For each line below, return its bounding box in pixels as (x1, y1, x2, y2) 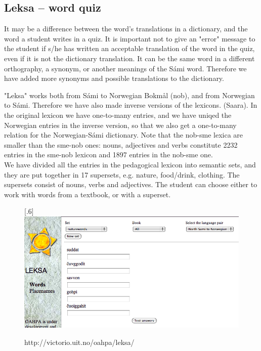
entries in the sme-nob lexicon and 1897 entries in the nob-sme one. (4, 149, 213, 160)
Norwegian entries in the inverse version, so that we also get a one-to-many (4, 119, 237, 130)
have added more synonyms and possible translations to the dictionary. (4, 73, 224, 83)
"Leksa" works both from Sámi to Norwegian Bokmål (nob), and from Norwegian (4, 90, 255, 100)
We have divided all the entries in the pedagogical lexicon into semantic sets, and (4, 159, 256, 169)
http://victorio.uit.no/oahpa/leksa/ (24, 336, 135, 347)
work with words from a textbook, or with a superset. (4, 189, 171, 199)
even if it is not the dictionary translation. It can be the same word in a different (4, 53, 255, 63)
